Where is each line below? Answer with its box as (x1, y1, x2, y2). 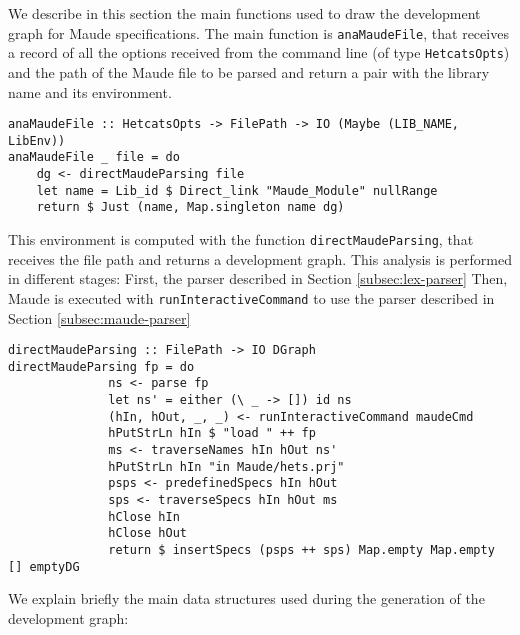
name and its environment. (8, 81, 172, 102)
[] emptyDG (8, 559, 80, 574)
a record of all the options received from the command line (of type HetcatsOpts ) (8, 42, 510, 63)
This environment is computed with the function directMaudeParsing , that (8, 229, 474, 250)
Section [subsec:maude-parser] (8, 307, 191, 328)
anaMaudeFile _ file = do (8, 150, 180, 165)
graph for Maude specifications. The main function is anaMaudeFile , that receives (8, 22, 509, 43)
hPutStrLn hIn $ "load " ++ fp (108, 426, 316, 441)
